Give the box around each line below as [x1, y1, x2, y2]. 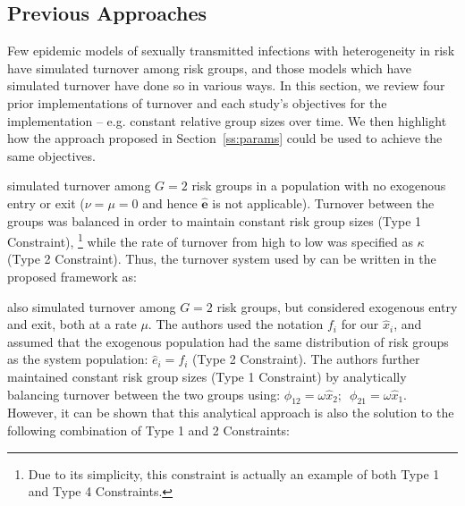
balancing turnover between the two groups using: [7, 384, 281, 403]
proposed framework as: [7, 266, 137, 285]
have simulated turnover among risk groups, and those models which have [7, 58, 412, 77]
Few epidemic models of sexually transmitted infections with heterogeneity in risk [7, 41, 455, 60]
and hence [142, 193, 198, 212]
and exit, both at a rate [7, 315, 137, 333]
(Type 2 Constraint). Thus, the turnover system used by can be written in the [7, 249, 436, 268]
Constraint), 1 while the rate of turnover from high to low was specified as [7, 230, 413, 250]
